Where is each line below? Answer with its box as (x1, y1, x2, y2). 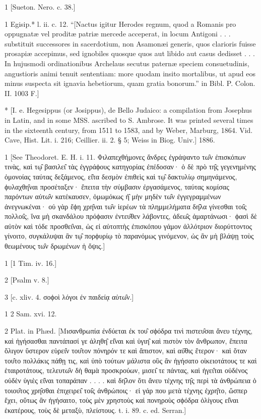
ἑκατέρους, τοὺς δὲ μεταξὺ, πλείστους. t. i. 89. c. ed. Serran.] (5, 404, 186, 415)
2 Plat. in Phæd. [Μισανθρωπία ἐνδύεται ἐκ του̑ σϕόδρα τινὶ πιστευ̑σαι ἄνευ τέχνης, (5, 325, 253, 336)
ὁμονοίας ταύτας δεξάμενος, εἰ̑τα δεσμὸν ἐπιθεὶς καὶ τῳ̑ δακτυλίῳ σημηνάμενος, (5, 171, 237, 181)
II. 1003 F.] (5, 87, 39, 98)
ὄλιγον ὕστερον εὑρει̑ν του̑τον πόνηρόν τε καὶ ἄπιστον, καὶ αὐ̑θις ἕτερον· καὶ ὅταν (5, 345, 247, 356)
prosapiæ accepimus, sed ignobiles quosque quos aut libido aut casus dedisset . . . (5, 48, 255, 59)
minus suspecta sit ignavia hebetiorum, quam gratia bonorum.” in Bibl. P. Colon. (5, 78, 255, 88)
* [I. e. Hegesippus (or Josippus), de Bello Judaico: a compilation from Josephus (5, 105, 252, 115)
